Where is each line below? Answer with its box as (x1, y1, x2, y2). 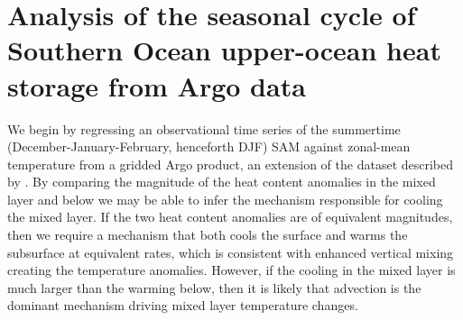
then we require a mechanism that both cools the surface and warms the (7, 225, 408, 244)
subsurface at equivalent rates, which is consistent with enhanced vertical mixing (7, 242, 454, 261)
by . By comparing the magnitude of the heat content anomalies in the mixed (7, 172, 436, 191)
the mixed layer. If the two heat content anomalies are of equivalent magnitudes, (7, 207, 453, 226)
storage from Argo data (7, 67, 306, 104)
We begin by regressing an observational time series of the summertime (7, 119, 401, 138)
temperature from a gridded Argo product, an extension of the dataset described (7, 154, 454, 173)
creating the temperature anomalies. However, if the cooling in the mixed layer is (7, 261, 456, 279)
